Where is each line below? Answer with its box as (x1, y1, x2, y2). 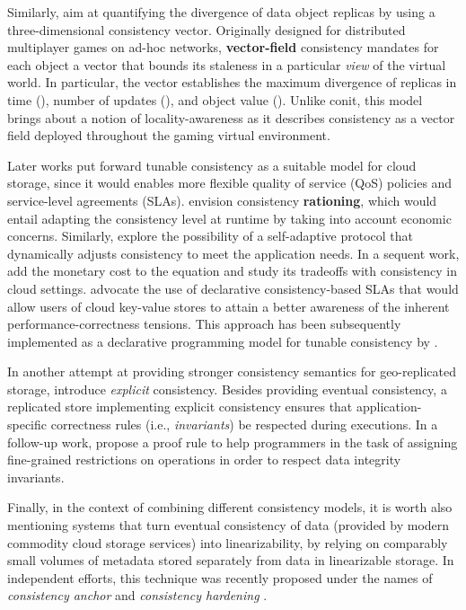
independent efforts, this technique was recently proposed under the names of (7, 568, 433, 587)
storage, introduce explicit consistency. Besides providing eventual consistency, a (7, 379, 447, 398)
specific (7, 415, 48, 434)
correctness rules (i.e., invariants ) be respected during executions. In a (50, 415, 438, 434)
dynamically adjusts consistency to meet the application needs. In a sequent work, (7, 243, 460, 262)
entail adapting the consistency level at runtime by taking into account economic (7, 208, 452, 227)
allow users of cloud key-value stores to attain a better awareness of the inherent (7, 296, 450, 315)
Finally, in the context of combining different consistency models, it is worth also (7, 498, 453, 517)
